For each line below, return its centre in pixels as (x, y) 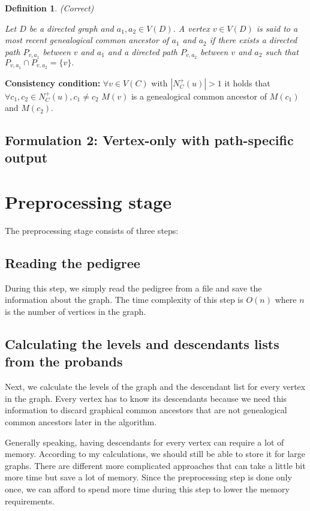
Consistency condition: (53, 82)
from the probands (64, 361)
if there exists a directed (253, 40)
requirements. (30, 501)
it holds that (247, 82)
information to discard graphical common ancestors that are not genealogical (146, 410)
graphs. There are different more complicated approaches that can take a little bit (155, 465)
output (26, 157)
